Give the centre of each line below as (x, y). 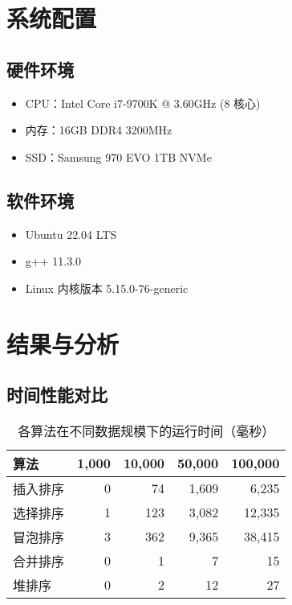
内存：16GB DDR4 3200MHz (99, 130)
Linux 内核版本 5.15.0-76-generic (107, 288)
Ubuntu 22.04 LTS (71, 234)
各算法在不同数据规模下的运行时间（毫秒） (146, 430)
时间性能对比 (57, 395)
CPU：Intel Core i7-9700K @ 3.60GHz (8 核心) (143, 103)
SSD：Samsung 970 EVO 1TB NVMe (118, 156)
